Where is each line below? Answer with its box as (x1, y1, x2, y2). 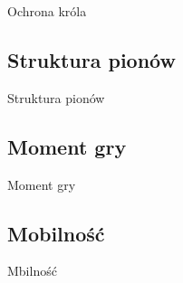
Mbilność (7, 261, 57, 280)
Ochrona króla (7, 2, 87, 20)
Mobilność (7, 219, 105, 247)
